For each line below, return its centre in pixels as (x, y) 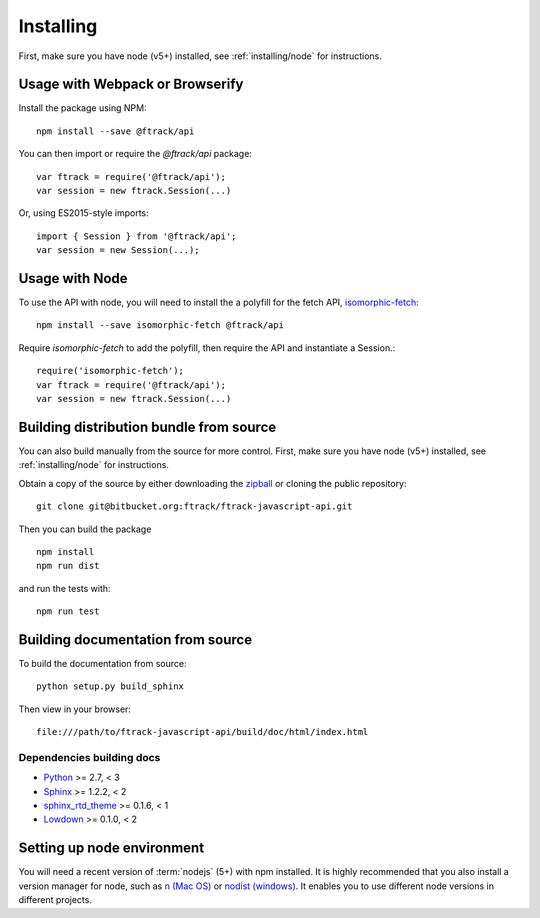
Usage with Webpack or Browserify (131, 84)
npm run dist (68, 566)
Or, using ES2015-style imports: (83, 213)
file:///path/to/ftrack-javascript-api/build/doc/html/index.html (202, 732)
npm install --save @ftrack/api (115, 131)
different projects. (55, 900)
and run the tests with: (64, 588)
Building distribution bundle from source (147, 426)
